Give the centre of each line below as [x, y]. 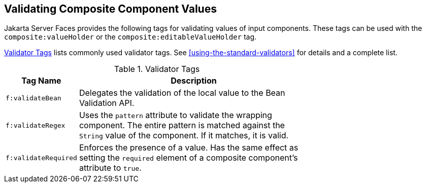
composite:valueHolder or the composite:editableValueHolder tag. [130, 37]
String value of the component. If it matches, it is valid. [184, 136]
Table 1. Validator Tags [157, 69]
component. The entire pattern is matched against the [182, 125]
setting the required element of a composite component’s [188, 158]
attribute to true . [110, 168]
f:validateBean [34, 98]
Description [194, 81]
